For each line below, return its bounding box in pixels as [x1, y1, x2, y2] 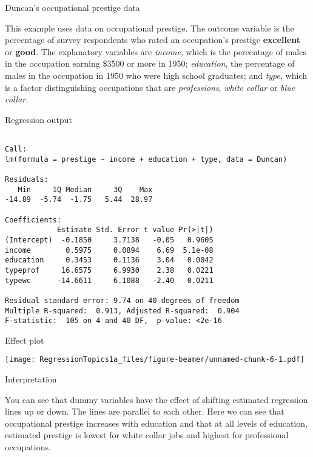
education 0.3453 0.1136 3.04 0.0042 [5, 256, 214, 265]
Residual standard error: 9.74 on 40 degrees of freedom [5, 296, 240, 305]
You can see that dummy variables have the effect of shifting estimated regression [5, 393, 308, 405]
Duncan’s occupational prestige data [5, 1, 140, 13]
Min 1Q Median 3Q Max [18, 185, 153, 194]
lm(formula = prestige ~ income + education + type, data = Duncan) [5, 155, 288, 164]
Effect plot [5, 333, 44, 346]
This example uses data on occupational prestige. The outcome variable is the [5, 21, 294, 34]
